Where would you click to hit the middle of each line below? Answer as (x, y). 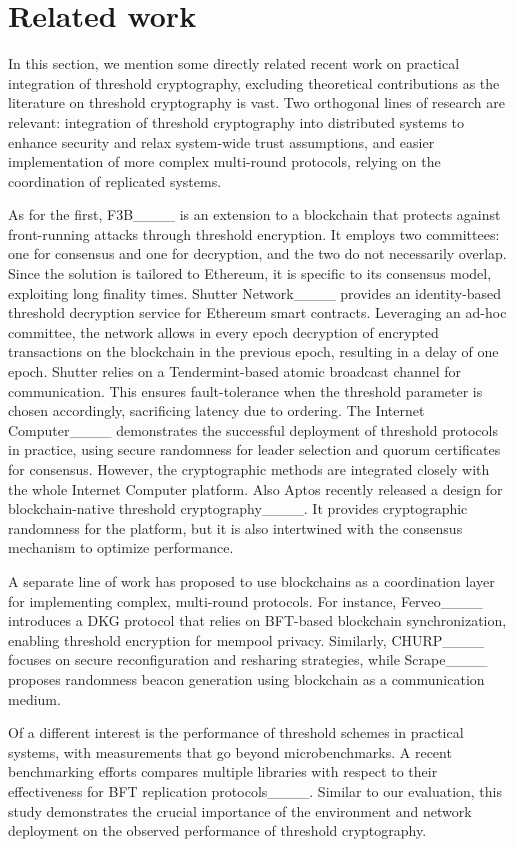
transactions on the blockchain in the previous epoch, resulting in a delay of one (253, 351)
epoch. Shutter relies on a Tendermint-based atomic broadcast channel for (235, 371)
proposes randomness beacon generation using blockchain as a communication (246, 678)
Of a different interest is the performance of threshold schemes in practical (236, 732)
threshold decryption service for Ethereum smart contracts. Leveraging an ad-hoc (257, 312)
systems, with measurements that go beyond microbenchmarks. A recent (230, 751)
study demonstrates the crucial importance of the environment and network (240, 810)
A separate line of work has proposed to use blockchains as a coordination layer (251, 580)
